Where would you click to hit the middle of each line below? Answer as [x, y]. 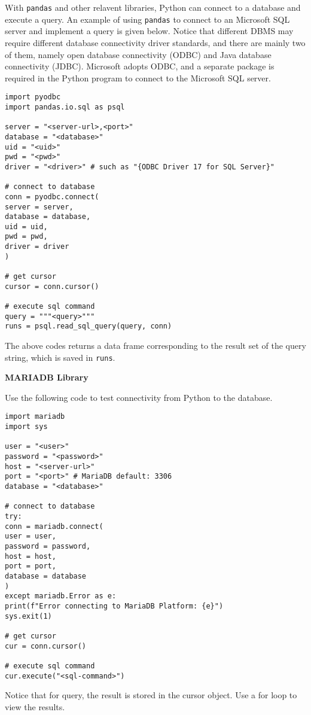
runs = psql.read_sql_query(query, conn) [89, 326]
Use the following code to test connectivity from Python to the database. [139, 397]
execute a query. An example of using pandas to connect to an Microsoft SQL [147, 19]
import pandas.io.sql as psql [65, 107]
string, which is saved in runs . [60, 357]
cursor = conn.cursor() [52, 286]
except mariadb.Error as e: [61, 596]
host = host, [31, 556]
